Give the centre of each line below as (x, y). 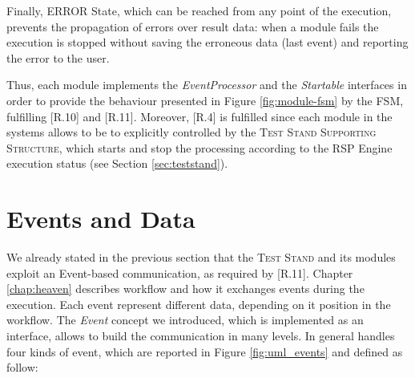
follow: (22, 367)
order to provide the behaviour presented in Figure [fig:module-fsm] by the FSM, (205, 100)
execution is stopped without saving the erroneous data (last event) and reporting (207, 42)
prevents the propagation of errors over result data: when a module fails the (193, 26)
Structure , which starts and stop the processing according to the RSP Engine (199, 147)
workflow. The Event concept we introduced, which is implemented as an (185, 320)
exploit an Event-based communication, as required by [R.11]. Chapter (180, 272)
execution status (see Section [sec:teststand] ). (117, 163)
